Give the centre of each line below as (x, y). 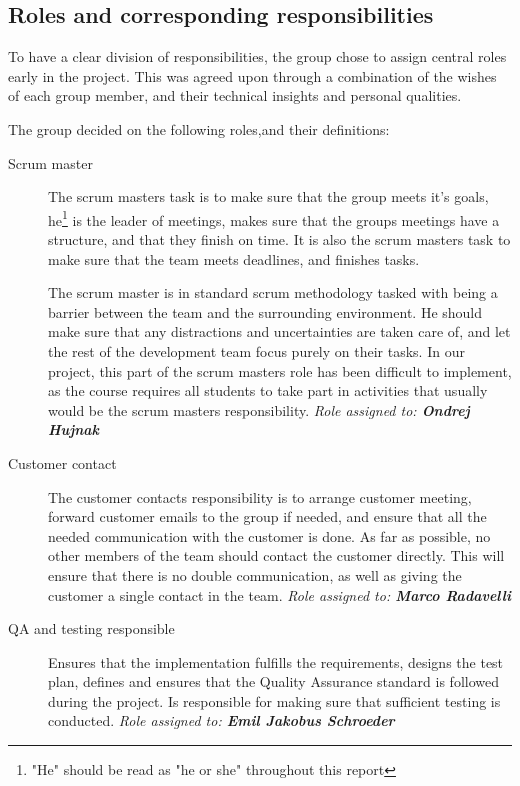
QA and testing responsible (91, 628)
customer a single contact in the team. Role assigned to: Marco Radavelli (279, 594)
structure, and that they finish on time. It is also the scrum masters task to (279, 239)
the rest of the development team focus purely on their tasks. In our (256, 350)
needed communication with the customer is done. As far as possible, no (269, 535)
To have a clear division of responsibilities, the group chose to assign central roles (257, 56)
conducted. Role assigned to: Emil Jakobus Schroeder (221, 720)
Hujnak (74, 429)
